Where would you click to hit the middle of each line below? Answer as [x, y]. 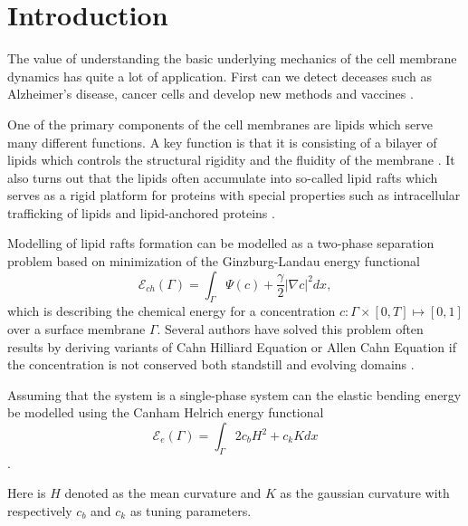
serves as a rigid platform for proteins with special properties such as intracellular [234, 195]
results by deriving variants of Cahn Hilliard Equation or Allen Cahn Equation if [232, 346]
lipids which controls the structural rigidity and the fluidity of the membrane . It [231, 160]
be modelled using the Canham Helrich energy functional [166, 412]
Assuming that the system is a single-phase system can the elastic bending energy [234, 394]
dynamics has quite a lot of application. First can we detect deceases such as [220, 76]
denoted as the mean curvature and [163, 493]
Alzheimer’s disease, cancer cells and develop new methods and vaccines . [210, 94]
